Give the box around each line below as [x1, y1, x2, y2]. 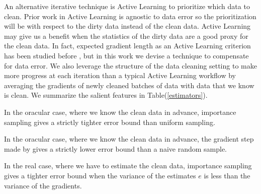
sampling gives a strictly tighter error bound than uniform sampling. [4, 116, 215, 127]
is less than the [204, 170, 250, 180]
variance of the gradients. [4, 180, 82, 190]
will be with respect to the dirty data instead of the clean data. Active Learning [4, 21, 251, 31]
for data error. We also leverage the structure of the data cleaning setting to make [4, 60, 257, 71]
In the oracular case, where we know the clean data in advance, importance [4, 106, 236, 117]
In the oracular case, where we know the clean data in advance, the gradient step [4, 134, 254, 144]
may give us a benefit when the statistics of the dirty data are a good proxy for [4, 30, 248, 41]
